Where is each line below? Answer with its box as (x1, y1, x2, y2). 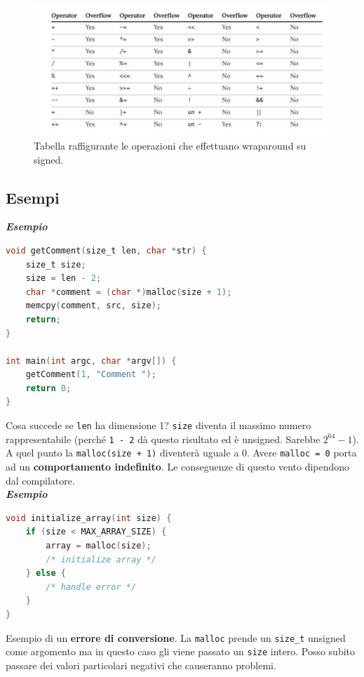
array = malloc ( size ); (46, 541, 151, 551)
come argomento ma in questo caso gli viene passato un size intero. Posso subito (6, 644, 356, 659)
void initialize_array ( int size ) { (6, 513, 172, 523)
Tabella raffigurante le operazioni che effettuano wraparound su (34, 138, 306, 152)
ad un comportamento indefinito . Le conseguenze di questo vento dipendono (6, 459, 350, 474)
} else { (25, 568, 66, 579)
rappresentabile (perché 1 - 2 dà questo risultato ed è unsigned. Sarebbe (6, 431, 321, 446)
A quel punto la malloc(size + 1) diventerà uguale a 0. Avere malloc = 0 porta (6, 445, 357, 460)
